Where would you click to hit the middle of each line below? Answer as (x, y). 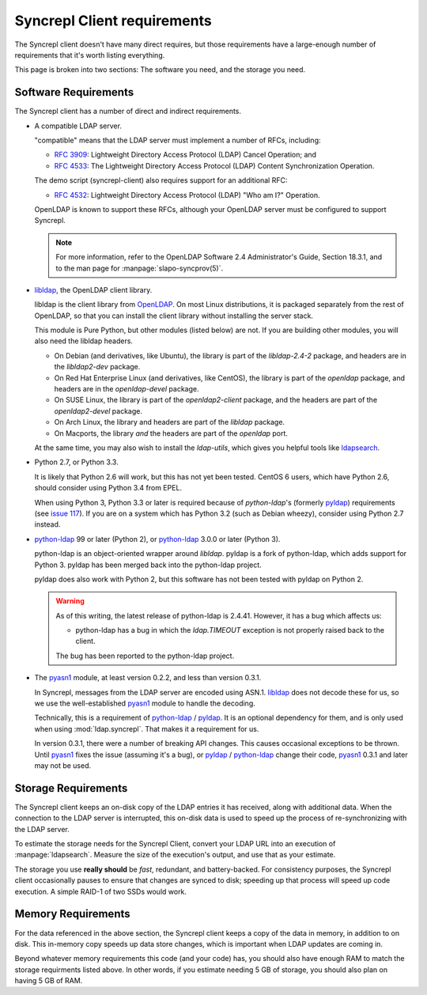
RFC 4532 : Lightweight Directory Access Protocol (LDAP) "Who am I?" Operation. (187, 195)
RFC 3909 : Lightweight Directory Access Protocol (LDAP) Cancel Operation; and (185, 155)
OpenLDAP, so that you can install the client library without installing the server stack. (174, 316)
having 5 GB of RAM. (49, 981)
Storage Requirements (71, 788)
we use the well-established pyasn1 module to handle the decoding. (145, 703)
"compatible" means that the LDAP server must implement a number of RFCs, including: (178, 140)
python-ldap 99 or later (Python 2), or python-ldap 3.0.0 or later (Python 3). (157, 539)
